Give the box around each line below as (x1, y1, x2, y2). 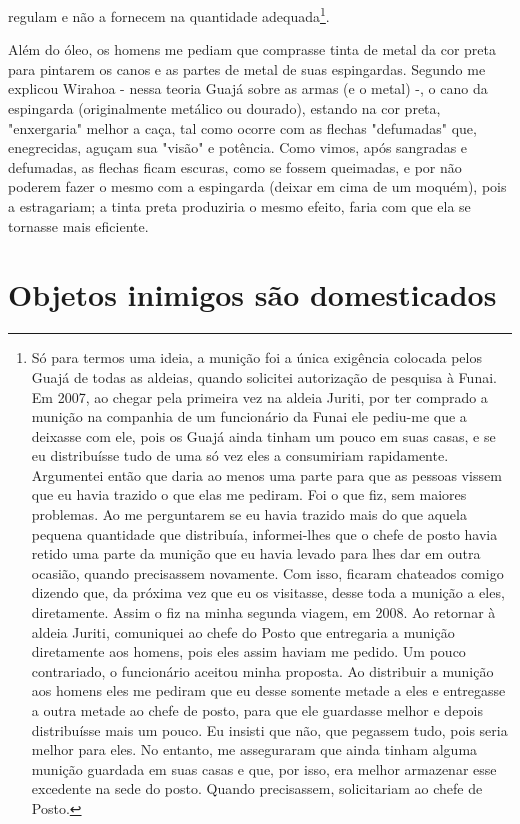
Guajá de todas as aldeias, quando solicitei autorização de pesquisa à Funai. (31, 366, 497, 387)
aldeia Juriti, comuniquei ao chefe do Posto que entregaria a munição (31, 621, 455, 642)
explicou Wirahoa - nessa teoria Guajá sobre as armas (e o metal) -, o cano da (8, 78, 488, 99)
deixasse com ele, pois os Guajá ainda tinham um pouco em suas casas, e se (31, 425, 496, 446)
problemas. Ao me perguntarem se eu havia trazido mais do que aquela (31, 504, 467, 525)
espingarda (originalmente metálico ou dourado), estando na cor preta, (8, 98, 441, 119)
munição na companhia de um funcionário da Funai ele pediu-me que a (31, 406, 467, 427)
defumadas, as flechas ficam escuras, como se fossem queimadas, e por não (8, 156, 462, 177)
